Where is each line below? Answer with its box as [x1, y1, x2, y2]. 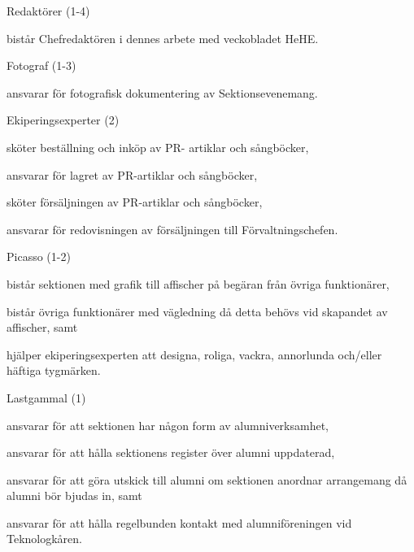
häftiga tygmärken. [7, 362, 101, 379]
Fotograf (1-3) [7, 57, 76, 74]
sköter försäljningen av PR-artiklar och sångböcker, [7, 193, 263, 211]
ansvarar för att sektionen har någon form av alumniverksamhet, [7, 416, 329, 433]
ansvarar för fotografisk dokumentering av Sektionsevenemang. [7, 84, 318, 101]
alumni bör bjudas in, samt [7, 487, 142, 504]
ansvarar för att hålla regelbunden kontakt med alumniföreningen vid [7, 514, 352, 531]
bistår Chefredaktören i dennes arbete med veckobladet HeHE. [7, 29, 319, 46]
